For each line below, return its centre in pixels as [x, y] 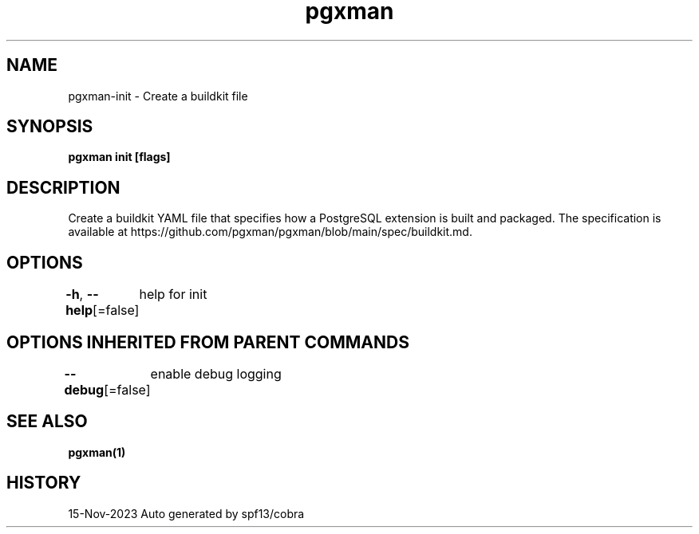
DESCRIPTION [63, 187]
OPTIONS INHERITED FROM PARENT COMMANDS [208, 342]
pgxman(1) [97, 452]
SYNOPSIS [50, 127]
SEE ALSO [47, 422]
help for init [173, 294]
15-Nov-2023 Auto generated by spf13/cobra [186, 513]
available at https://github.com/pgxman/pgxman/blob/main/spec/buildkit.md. [270, 232]
